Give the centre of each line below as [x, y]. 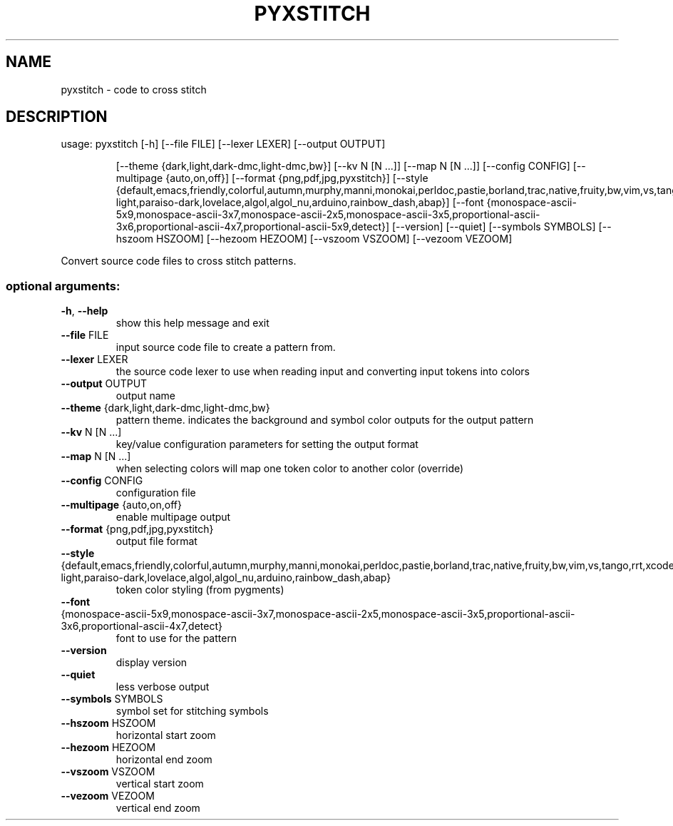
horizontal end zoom [164, 760]
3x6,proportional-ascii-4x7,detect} [142, 626]
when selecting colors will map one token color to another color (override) [290, 469]
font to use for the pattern [176, 638]
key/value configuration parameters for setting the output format [267, 444]
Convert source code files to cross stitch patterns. [179, 261]
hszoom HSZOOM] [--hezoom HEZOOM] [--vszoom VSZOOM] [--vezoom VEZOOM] [314, 239]
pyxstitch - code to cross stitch [134, 89]
